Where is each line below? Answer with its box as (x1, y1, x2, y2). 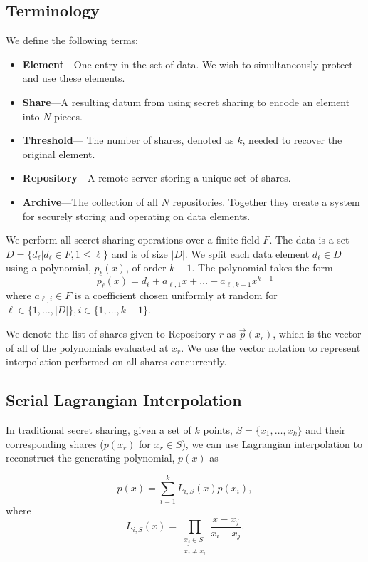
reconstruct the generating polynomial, (6, 450, 175, 465)
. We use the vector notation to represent (181, 340, 361, 355)
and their (305, 422, 346, 437)
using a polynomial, (6, 260, 91, 275)
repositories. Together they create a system (172, 194, 360, 209)
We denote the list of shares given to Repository (6, 326, 216, 341)
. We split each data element (184, 246, 310, 261)
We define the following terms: (6, 33, 139, 48)
